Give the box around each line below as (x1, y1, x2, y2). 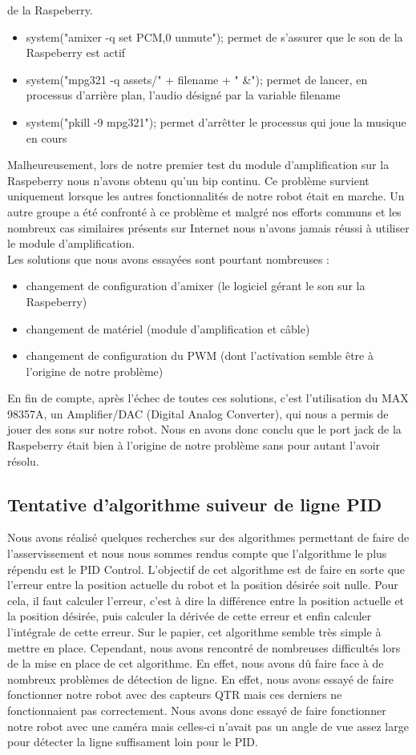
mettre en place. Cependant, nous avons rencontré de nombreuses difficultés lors (7, 639, 401, 656)
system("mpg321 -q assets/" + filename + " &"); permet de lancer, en (26, 71, 368, 87)
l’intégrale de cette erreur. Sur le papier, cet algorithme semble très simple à (7, 624, 382, 640)
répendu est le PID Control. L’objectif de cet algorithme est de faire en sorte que (7, 560, 406, 577)
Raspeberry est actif (26, 44, 126, 61)
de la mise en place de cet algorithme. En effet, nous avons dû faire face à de (7, 655, 384, 672)
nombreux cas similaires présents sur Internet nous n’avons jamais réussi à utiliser (7, 219, 410, 236)
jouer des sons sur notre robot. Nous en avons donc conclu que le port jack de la (7, 421, 402, 438)
